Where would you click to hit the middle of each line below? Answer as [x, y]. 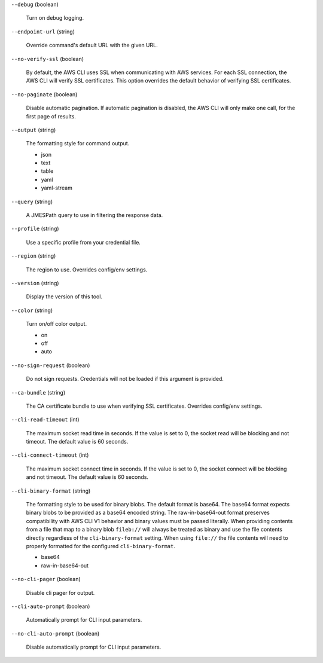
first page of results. [51, 116]
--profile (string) [35, 229]
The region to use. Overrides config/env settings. [87, 270]
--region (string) [33, 256]
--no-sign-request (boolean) [51, 365]
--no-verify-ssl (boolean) [47, 59]
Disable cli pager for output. [60, 592]
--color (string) [32, 310]
